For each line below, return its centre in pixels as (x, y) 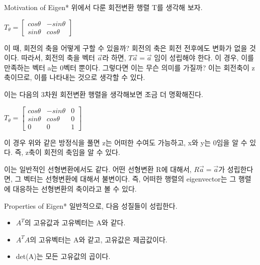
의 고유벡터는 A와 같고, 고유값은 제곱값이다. (99, 239)
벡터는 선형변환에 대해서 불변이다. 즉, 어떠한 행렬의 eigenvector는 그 (130, 179)
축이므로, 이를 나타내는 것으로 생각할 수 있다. (75, 77)
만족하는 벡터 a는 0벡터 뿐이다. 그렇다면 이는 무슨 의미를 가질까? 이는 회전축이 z (129, 67)
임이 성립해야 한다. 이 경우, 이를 (204, 58)
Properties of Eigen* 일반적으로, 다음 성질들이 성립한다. (91, 205)
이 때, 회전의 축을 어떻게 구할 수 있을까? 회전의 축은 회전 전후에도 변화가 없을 (126, 48)
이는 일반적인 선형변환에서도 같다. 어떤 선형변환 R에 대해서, (98, 169)
